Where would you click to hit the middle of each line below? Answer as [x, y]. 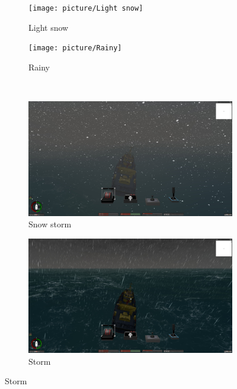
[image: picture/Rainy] [75, 48]
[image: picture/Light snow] [86, 8]
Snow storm [50, 224]
